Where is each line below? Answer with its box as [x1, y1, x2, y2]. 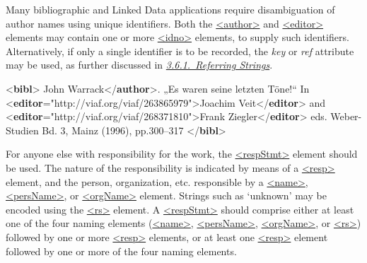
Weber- [330, 109, 362, 124]
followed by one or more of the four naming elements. [6, 243, 237, 258]
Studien [6, 122, 39, 137]
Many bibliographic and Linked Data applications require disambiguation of [6, 2, 335, 16]
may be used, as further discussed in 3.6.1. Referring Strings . [6, 57, 273, 72]
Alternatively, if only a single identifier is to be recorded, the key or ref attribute [6, 43, 354, 58]
